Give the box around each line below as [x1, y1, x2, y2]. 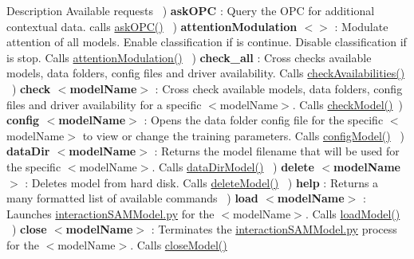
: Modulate [334, 18, 388, 34]
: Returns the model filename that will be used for [154, 143, 400, 159]
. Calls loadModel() [305, 205, 400, 222]
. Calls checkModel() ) [292, 96, 403, 112]
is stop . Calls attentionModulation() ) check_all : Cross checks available [6, 49, 372, 65]
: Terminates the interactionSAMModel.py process [151, 221, 397, 237]
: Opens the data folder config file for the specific [144, 112, 384, 128]
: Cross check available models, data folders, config [155, 80, 403, 96]
